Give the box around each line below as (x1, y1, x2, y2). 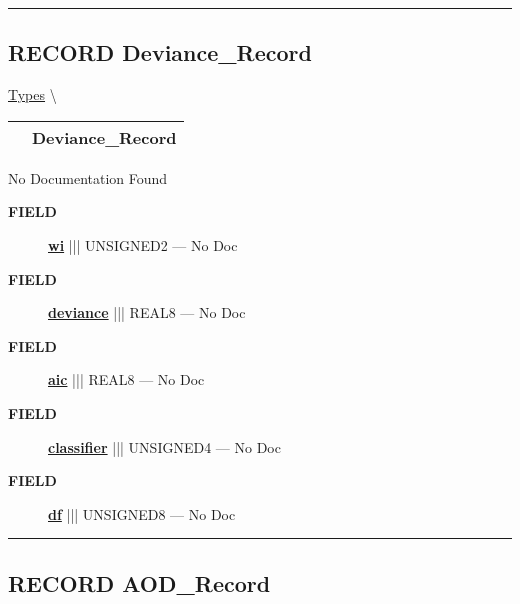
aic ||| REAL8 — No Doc (48, 369, 205, 390)
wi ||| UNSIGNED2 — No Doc (48, 234, 238, 255)
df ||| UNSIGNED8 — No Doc (48, 503, 236, 524)
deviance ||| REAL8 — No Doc (48, 302, 246, 323)
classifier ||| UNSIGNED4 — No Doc (48, 436, 281, 457)
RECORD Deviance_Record (8, 37, 312, 68)
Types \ (8, 84, 57, 105)
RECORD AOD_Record (8, 567, 271, 598)
